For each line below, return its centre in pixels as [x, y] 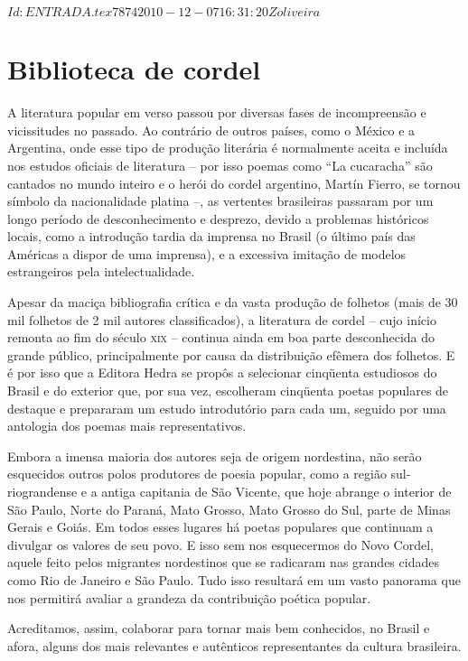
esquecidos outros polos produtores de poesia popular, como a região [197, 474]
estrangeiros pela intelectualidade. [101, 271]
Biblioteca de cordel [134, 69]
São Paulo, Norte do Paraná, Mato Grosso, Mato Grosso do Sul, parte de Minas [229, 509]
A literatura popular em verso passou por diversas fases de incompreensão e [217, 112]
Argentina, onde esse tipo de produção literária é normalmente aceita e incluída [228, 148]
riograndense [42, 491]
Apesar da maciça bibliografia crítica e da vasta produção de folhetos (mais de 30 [233, 302]
